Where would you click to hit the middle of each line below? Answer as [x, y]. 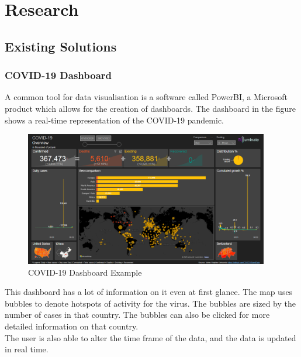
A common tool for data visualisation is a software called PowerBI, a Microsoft [146, 97]
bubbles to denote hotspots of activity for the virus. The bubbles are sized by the [150, 303]
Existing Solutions [61, 46]
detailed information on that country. [72, 326]
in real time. [27, 349]
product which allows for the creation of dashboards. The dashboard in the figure [150, 108]
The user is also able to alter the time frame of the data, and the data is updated [150, 337]
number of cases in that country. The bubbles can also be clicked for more [137, 315]
